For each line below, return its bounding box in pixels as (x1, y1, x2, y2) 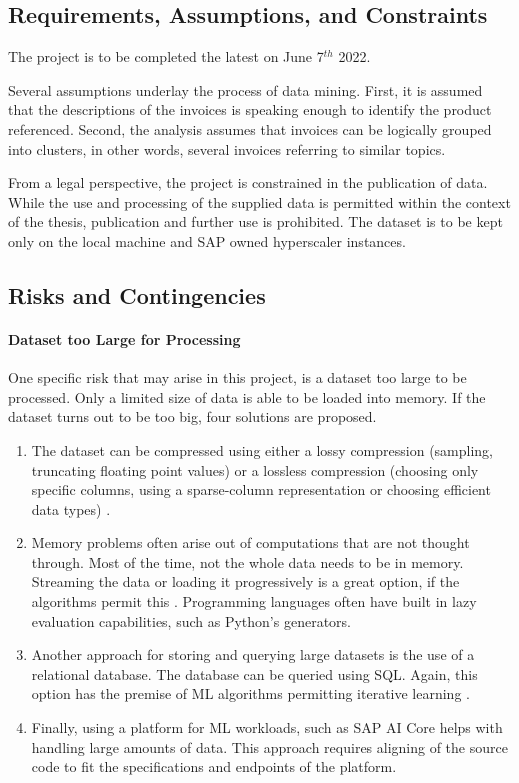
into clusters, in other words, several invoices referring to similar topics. (8, 138, 446, 159)
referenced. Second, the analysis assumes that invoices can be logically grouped (8, 118, 492, 139)
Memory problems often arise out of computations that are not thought (31, 532, 470, 553)
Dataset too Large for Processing (8, 328, 241, 349)
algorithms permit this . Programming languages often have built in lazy (31, 591, 477, 612)
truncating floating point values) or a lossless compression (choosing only (31, 459, 479, 480)
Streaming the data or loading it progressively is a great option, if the (31, 571, 460, 592)
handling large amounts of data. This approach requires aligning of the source (31, 736, 508, 757)
